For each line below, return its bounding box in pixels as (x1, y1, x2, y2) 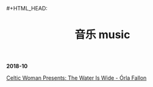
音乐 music (74, 28, 130, 42)
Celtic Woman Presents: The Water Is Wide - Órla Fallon (6, 74, 147, 82)
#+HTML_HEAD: (6, 5, 48, 12)
